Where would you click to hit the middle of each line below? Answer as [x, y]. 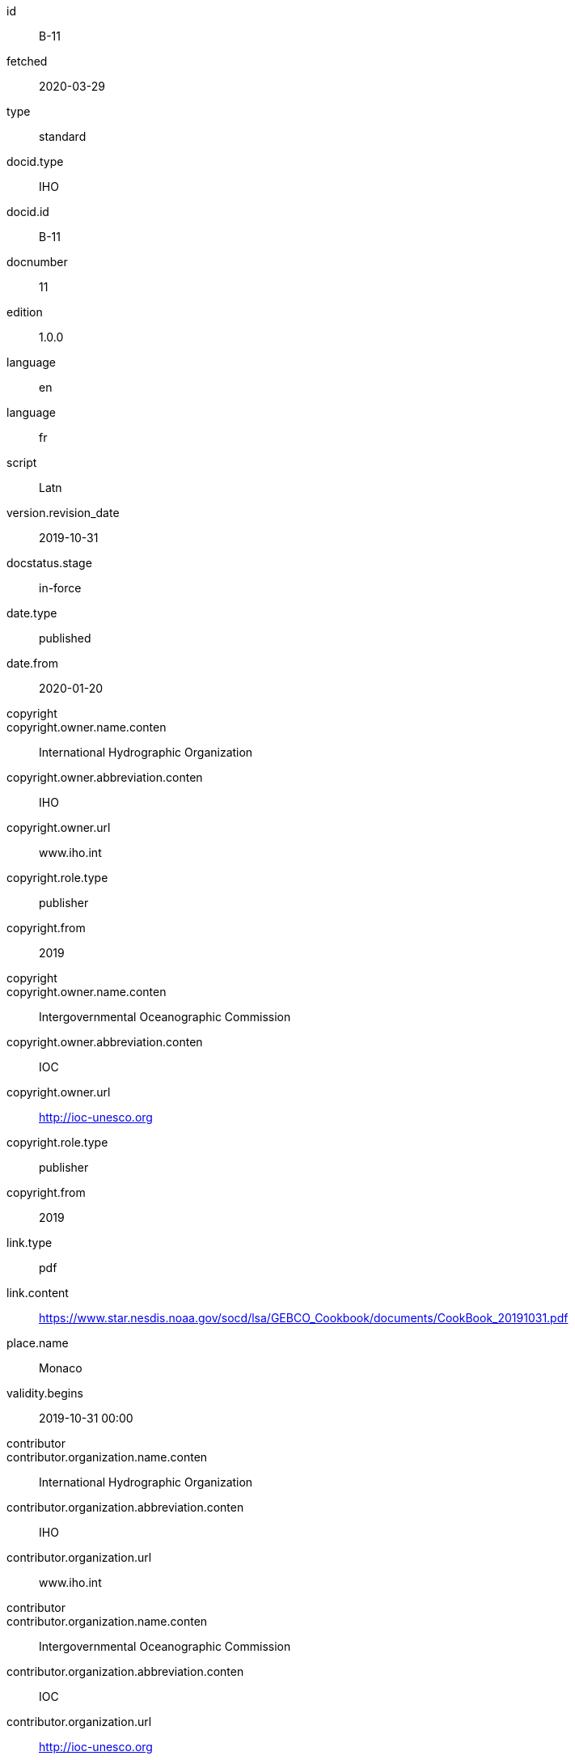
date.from [32, 663]
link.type [30, 1243]
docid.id [28, 212]
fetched [27, 61]
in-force [60, 588]
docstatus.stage [49, 563]
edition [25, 312]
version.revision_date [63, 513]
